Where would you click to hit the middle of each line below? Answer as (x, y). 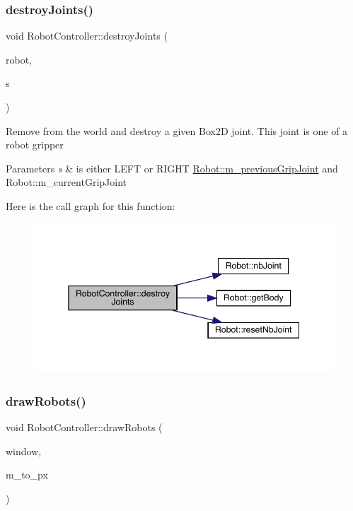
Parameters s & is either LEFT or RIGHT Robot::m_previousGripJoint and (172, 168)
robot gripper (35, 145)
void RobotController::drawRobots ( (84, 427)
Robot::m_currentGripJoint (66, 182)
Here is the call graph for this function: (91, 205)
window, (24, 451)
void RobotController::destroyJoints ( (87, 36)
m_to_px (27, 475)
